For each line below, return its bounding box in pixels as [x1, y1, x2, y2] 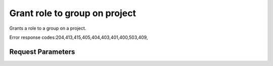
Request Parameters [9, 47, 75, 56]
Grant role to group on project [9, 8, 136, 19]
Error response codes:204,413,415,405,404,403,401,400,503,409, [9, 34, 148, 40]
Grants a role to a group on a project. [9, 25, 86, 31]
